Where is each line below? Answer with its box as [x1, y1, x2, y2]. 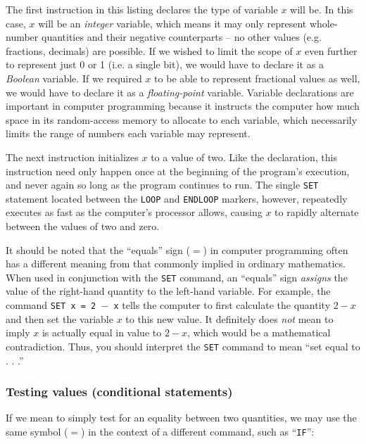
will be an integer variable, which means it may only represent [38, 15, 307, 30]
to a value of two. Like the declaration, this [151, 149, 337, 164]
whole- [309, 15, 338, 30]
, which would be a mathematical [187, 325, 331, 340]
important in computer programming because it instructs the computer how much [6, 99, 360, 113]
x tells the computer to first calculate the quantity [113, 298, 331, 312]
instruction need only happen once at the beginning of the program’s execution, [6, 163, 350, 178]
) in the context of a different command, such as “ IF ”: [81, 424, 315, 438]
